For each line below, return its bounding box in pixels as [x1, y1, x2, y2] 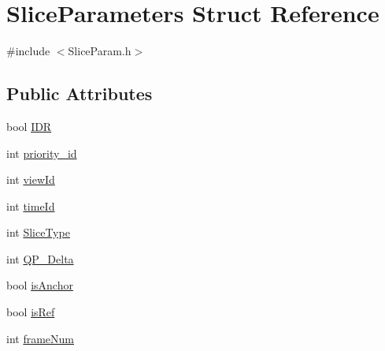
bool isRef [6, 304, 55, 320]
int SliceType [6, 224, 70, 241]
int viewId [6, 171, 55, 188]
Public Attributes [6, 81, 153, 106]
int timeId [6, 197, 55, 214]
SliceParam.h [68, 43, 131, 59]
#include [6, 43, 50, 59]
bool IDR [6, 118, 52, 134]
